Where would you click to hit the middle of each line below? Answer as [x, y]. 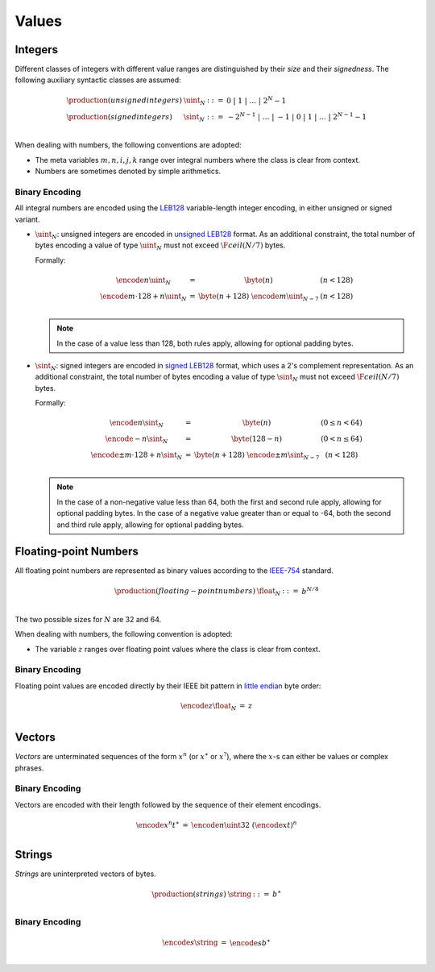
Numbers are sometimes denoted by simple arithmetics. [128, 171]
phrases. [29, 768]
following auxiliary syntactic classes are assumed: [98, 80]
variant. [27, 219]
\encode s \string [190, 943]
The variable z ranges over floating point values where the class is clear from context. [178, 649]
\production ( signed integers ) [119, 116]
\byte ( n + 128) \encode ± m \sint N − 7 [257, 455]
